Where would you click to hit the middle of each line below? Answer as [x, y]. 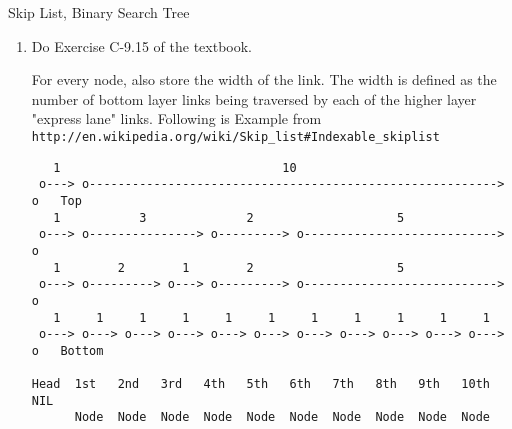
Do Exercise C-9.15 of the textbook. [142, 45]
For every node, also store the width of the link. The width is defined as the [264, 79]
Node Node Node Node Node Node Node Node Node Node [282, 417]
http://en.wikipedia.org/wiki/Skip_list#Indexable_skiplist [235, 136]
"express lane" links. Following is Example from [176, 118]
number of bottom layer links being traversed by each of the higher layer [254, 98]
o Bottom [67, 350]
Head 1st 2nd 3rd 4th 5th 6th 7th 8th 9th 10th [260, 384]
